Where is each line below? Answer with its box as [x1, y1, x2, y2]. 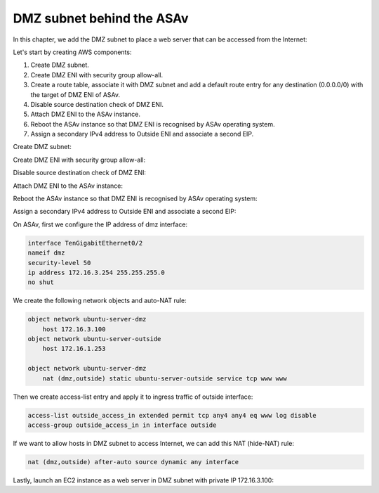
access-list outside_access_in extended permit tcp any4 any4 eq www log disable [27, 411, 317, 419]
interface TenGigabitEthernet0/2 [27, 239, 143, 247]
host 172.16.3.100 [42, 325, 106, 333]
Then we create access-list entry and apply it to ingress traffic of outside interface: [13, 392, 253, 401]
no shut [27, 278, 54, 286]
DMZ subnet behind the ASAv [13, 11, 189, 26]
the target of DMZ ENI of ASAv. [30, 90, 121, 98]
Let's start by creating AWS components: [13, 48, 132, 56]
